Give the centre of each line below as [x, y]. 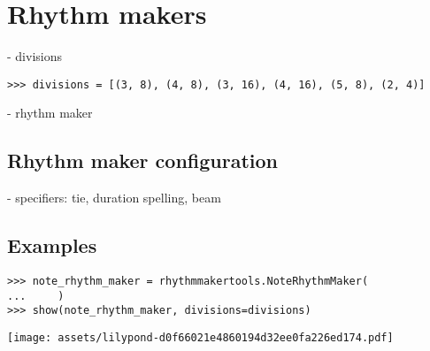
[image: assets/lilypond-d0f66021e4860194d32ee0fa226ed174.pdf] [200, 337]
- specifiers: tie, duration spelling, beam [114, 198]
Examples [52, 245]
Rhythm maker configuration [142, 160]
